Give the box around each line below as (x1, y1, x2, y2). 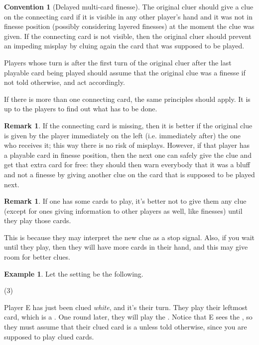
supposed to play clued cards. (4, 331, 94, 342)
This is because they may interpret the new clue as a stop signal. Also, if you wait (4, 232, 255, 242)
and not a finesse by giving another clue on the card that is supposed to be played (4, 169, 255, 179)
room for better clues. (4, 252, 70, 262)
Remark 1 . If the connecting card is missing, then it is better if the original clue (4, 120, 253, 130)
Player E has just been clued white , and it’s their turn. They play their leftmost (4, 302, 248, 312)
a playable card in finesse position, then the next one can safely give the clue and (4, 149, 252, 160)
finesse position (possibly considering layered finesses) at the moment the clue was (4, 21, 255, 31)
